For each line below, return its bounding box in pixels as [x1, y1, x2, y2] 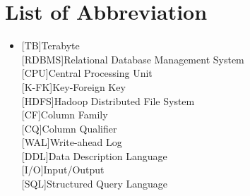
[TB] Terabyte [21, 38, 80, 53]
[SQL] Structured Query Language [21, 176, 168, 191]
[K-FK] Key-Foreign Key [21, 79, 126, 94]
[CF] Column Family [21, 107, 108, 122]
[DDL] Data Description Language [21, 148, 167, 163]
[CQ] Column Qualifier [21, 121, 117, 135]
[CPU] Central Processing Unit [21, 66, 153, 80]
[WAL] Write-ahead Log [21, 135, 122, 149]
